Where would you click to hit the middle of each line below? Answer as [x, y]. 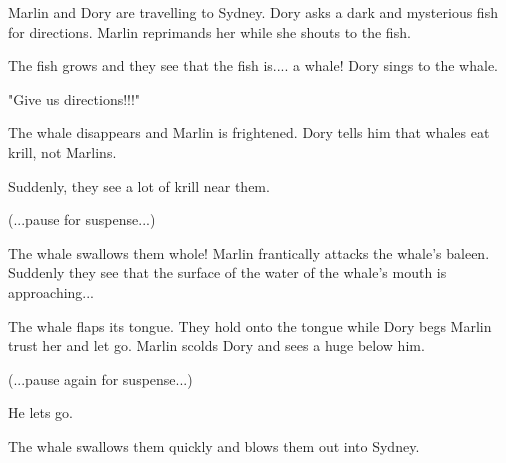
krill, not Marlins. [62, 151]
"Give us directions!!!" [74, 98]
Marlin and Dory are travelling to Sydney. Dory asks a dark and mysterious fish [253, 12]
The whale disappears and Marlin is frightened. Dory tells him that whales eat [249, 132]
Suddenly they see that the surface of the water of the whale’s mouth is [227, 272]
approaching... [51, 291]
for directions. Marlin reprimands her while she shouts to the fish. [209, 31]
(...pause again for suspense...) [100, 378]
